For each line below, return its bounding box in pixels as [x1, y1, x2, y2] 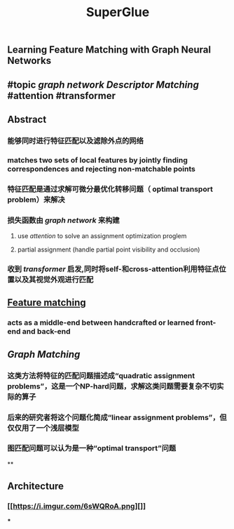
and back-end [22, 327, 71, 337]
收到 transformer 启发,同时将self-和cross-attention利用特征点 [7, 264, 219, 274]
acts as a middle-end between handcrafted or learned [7, 318, 195, 327]
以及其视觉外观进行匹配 [14, 275, 94, 285]
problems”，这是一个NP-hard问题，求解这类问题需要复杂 [7, 381, 202, 391]
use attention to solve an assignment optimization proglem [17, 232, 187, 240]
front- [195, 318, 216, 327]
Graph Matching [7, 348, 81, 360]
